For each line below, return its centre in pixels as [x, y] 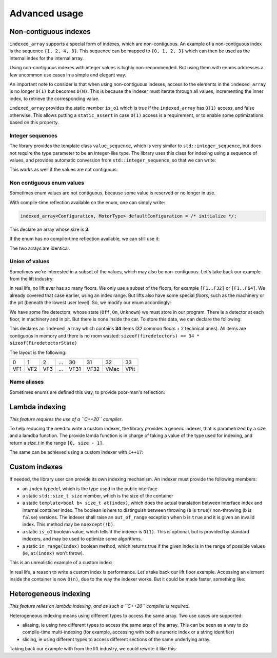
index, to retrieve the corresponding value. [54, 98]
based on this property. [34, 122]
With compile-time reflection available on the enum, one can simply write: [87, 202]
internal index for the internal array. [47, 58]
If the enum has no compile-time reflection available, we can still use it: [85, 239]
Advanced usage [46, 13]
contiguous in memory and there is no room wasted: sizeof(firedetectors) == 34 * [104, 335]
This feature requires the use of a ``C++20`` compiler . [66, 419]
